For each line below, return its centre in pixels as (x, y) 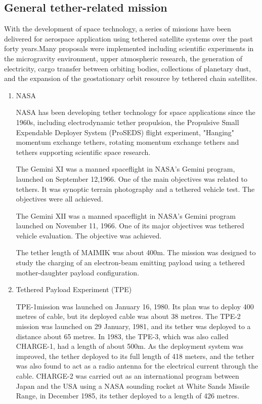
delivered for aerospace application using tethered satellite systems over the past (128, 38)
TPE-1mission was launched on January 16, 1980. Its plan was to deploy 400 (135, 306)
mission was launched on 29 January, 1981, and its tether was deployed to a (133, 326)
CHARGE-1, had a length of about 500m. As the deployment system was (129, 346)
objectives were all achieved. (59, 199)
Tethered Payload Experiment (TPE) (74, 289)
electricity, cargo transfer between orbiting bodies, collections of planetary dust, (127, 68)
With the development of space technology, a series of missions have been (118, 29)
